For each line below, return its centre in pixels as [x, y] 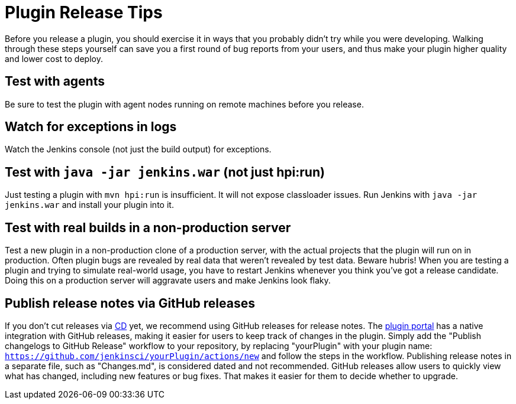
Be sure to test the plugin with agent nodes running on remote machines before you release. [184, 104]
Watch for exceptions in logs [91, 127]
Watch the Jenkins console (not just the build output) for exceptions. [138, 149]
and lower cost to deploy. [54, 58]
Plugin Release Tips [84, 12]
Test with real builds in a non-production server [148, 227]
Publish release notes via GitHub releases [130, 303]
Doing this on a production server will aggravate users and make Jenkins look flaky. [168, 281]
